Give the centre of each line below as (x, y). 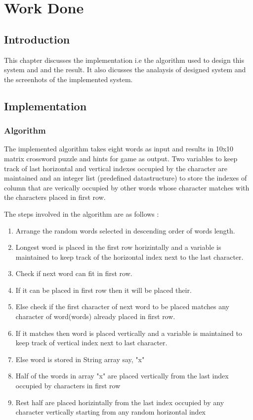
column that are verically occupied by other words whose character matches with (127, 187)
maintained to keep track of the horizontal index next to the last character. (129, 257)
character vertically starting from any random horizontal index (111, 412)
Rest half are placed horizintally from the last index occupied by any (120, 402)
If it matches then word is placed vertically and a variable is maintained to (129, 333)
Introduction (37, 39)
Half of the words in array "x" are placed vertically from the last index (122, 376)
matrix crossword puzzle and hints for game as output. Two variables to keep (121, 158)
